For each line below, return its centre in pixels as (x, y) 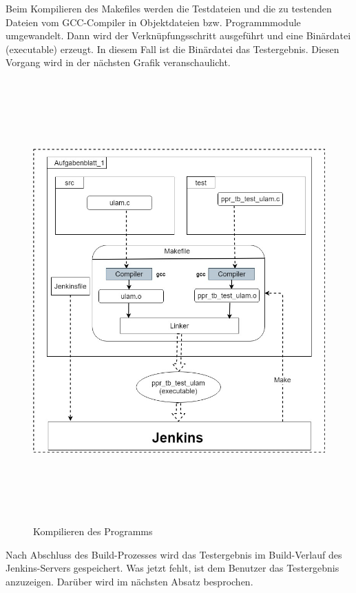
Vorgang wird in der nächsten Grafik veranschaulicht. (118, 62)
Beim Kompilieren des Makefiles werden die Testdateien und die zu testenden (169, 8)
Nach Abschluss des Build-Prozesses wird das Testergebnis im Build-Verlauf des (174, 554)
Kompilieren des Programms (93, 531)
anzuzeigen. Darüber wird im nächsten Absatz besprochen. (129, 581)
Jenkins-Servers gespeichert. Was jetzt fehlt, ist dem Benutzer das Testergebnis (172, 568)
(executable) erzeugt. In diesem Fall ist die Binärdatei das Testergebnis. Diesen (172, 49)
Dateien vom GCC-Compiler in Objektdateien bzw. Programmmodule (153, 22)
